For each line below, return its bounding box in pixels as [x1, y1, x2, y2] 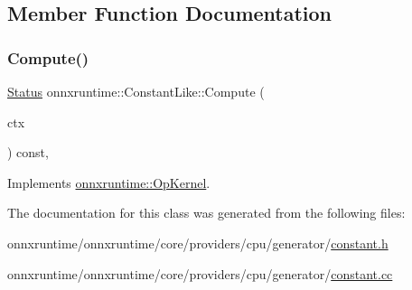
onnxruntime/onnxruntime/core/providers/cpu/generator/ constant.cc [7, 264, 393, 283]
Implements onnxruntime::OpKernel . [7, 173, 211, 192]
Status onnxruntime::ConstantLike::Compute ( [7, 82, 265, 100]
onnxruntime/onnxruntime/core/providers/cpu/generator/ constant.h [7, 233, 389, 252]
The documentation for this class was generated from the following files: [7, 203, 406, 222]
